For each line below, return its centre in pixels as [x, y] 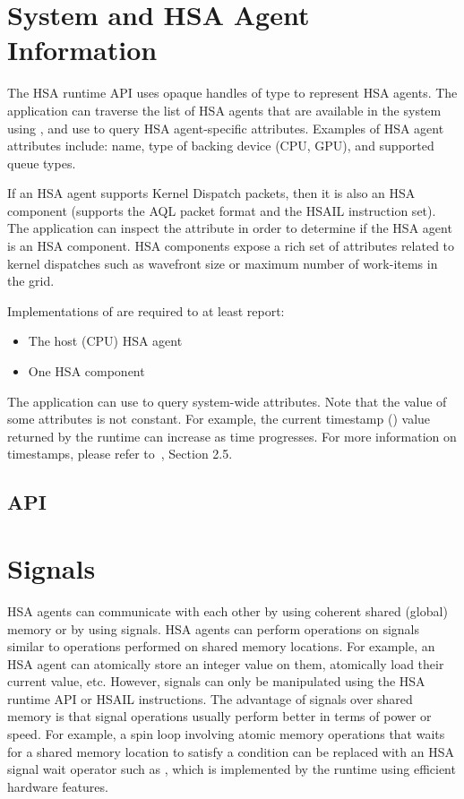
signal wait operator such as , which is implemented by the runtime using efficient [232, 769]
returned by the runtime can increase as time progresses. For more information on [232, 436]
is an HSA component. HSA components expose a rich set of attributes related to [231, 246]
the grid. [31, 281]
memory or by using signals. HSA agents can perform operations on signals [214, 628]
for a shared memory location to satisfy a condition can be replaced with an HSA [231, 751]
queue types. [42, 163]
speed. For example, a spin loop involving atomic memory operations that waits [226, 734]
